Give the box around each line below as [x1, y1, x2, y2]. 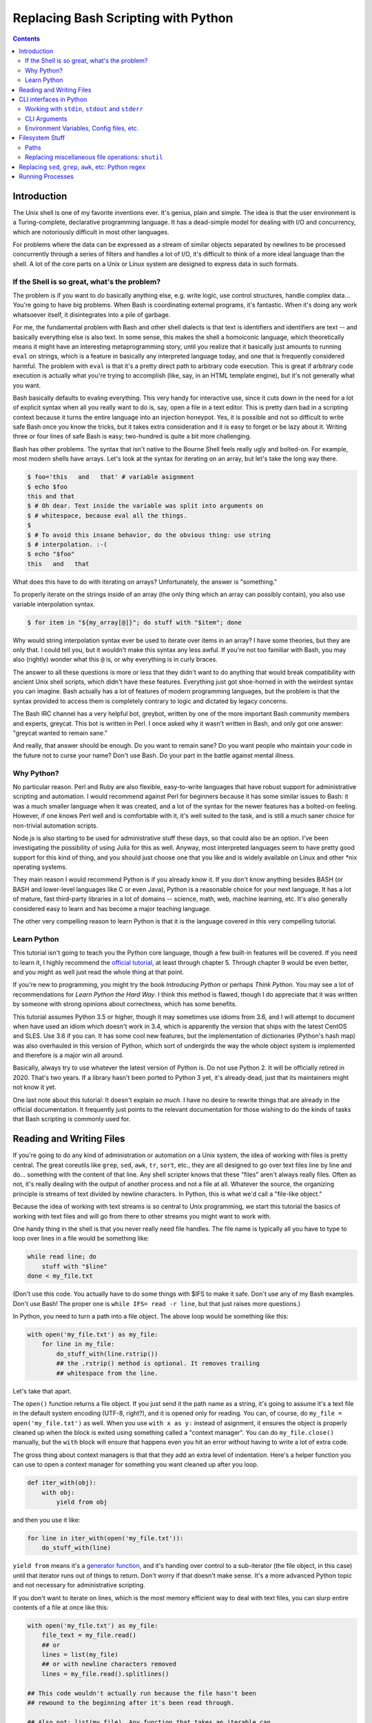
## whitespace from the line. [56, 1369, 158, 1377]
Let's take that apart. [12, 1387, 72, 1395]
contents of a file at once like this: [12, 1603, 109, 1611]
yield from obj [56, 1498, 108, 1506]
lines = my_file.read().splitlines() [41, 1670, 169, 1678]
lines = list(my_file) [41, 1651, 118, 1659]
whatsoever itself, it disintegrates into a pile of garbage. [12, 310, 171, 318]
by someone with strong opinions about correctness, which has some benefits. [12, 1000, 237, 1008]
